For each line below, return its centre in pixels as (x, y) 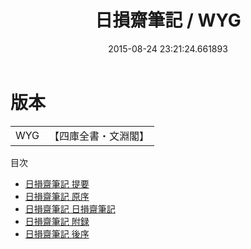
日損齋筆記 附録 (57, 221)
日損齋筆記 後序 (57, 233)
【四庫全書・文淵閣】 (99, 136)
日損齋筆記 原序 (57, 196)
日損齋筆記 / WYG (168, 20)
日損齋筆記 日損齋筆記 (70, 208)
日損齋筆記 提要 (57, 183)
